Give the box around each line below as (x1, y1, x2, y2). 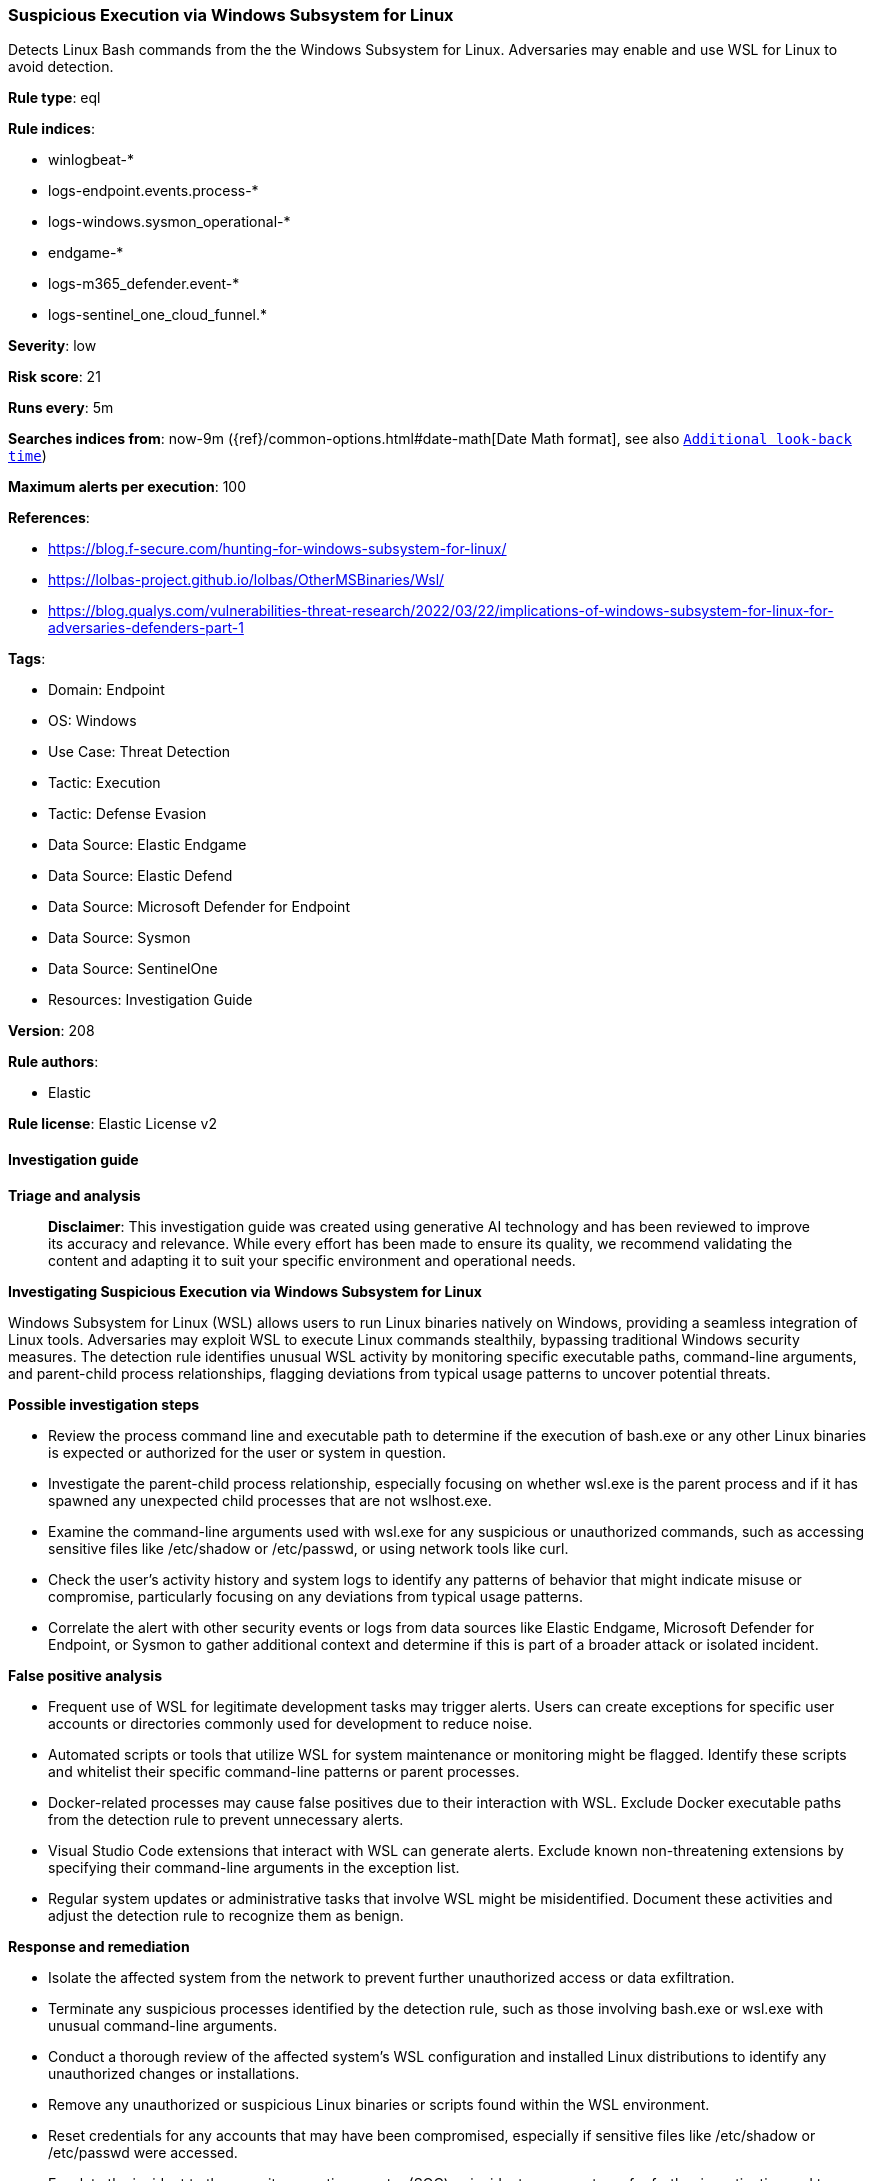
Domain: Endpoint (48, 681, 165, 699)
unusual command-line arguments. (48, 2016, 278, 2034)
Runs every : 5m (8, 399, 114, 417)
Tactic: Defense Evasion (48, 805, 207, 823)
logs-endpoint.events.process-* (48, 182, 259, 200)
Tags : (8, 650, 46, 668)
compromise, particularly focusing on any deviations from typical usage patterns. (48, 1587, 584, 1605)
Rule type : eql (8, 89, 101, 107)
